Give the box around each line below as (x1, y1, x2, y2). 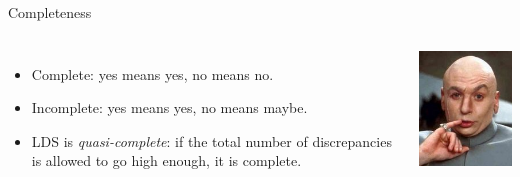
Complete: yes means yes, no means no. (31, 63, 274, 84)
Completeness (8, 2, 92, 22)
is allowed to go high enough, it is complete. (31, 150, 302, 171)
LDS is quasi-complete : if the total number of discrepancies (31, 130, 392, 151)
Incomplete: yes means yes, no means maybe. (31, 97, 308, 118)
